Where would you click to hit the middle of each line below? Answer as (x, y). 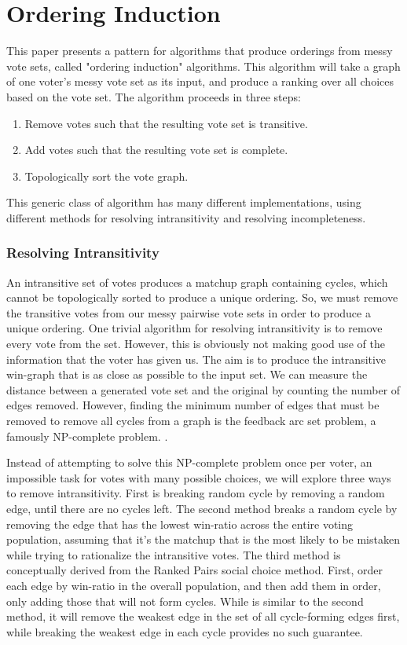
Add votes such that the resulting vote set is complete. (156, 150)
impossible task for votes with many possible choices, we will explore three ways (199, 477)
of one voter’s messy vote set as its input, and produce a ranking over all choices (200, 81)
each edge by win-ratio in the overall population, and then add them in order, (194, 585)
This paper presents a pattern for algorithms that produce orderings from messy (200, 51)
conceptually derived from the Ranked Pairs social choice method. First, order (194, 570)
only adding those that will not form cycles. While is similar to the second (185, 601)
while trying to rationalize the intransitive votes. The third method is (174, 554)
